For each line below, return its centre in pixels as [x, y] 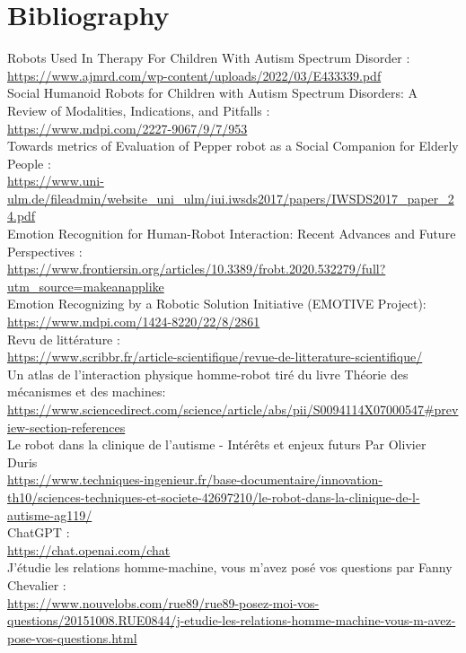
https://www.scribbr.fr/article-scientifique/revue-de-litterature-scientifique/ [215, 357]
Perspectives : [45, 251]
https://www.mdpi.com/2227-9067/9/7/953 [127, 128]
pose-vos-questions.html [72, 637]
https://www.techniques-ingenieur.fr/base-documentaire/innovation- [195, 479]
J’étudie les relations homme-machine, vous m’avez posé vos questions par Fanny [230, 567]
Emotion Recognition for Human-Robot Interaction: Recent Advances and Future [232, 234]
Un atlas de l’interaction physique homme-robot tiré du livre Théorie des [208, 374]
